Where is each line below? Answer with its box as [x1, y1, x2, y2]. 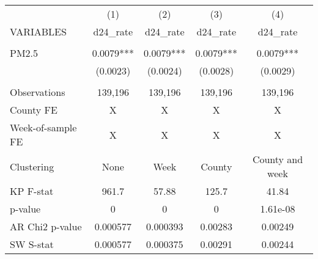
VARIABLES [10, 24, 67, 38]
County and [252, 152, 303, 166]
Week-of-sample [10, 120, 77, 134]
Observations [10, 85, 65, 99]
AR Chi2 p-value [10, 219, 82, 233]
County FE [10, 103, 57, 117]
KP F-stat [10, 184, 54, 198]
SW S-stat [10, 237, 54, 251]
